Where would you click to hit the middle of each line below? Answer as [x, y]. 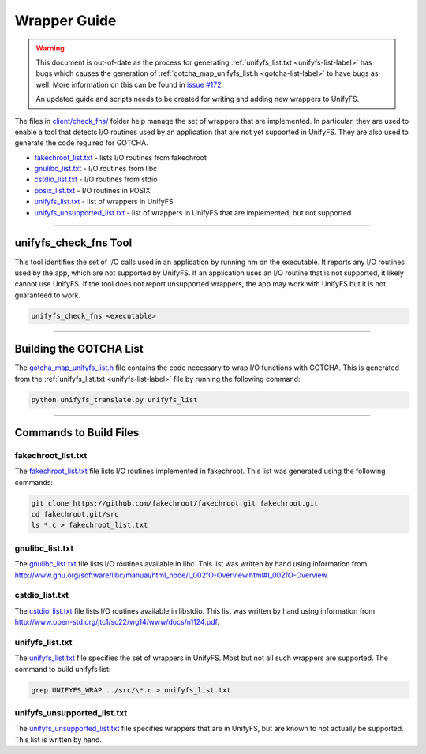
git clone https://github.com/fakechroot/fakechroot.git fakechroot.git [175, 503]
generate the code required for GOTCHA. [82, 143]
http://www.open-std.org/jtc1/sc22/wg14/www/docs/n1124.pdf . [117, 622]
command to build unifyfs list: [63, 669]
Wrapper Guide [65, 21]
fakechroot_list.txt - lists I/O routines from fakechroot [120, 157]
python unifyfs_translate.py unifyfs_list [114, 399]
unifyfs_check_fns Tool [73, 243]
